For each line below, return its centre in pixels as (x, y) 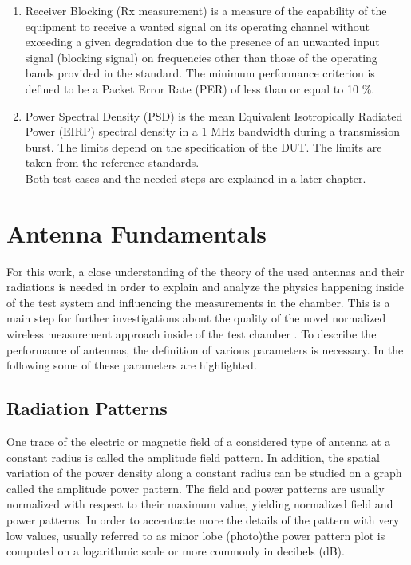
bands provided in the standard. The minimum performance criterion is (200, 73)
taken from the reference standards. (112, 162)
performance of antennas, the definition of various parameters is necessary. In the (205, 349)
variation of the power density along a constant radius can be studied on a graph (204, 473)
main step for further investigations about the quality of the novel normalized (196, 318)
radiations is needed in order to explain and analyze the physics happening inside (205, 287)
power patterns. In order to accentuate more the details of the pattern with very (203, 519)
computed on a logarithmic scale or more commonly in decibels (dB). (176, 551)
